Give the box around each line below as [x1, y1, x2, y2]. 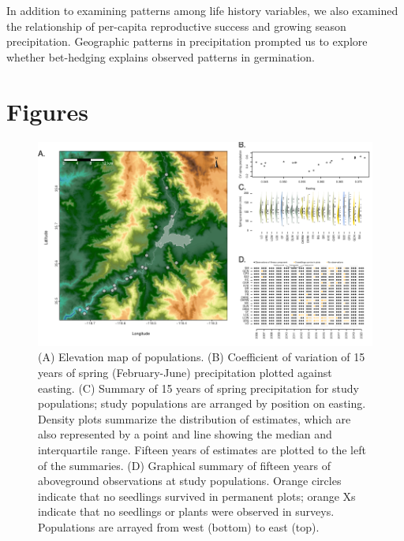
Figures [6, 95, 88, 127]
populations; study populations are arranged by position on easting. [38, 395, 366, 412]
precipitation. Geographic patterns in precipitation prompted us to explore [6, 33, 368, 50]
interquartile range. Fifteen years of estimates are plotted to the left [38, 442, 366, 458]
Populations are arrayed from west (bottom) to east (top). [38, 519, 320, 535]
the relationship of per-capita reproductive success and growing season [6, 17, 346, 34]
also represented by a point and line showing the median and [38, 426, 332, 442]
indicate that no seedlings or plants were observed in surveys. [38, 503, 335, 520]
